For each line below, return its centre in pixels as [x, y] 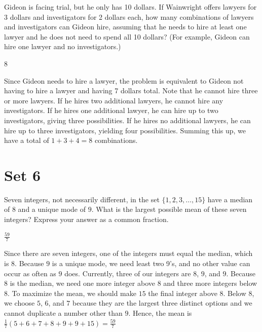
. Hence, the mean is [160, 313]
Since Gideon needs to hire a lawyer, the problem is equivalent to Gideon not [124, 80]
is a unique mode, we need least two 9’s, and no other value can [151, 263]
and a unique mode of [52, 209]
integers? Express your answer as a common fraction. [86, 219]
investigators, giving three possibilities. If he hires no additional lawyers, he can [127, 120]
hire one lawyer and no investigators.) [63, 46]
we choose [20, 303]
